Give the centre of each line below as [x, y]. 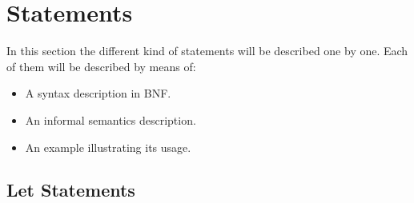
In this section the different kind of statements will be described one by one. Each [207, 51]
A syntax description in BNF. [98, 93]
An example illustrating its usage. [108, 147]
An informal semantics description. [111, 119]
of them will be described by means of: [101, 66]
